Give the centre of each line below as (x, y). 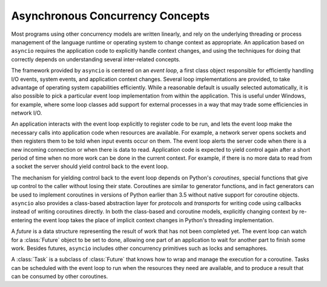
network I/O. (27, 113)
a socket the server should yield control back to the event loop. (90, 166)
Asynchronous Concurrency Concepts (111, 16)
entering (22, 220)
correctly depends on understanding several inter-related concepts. (96, 59)
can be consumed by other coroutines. (60, 277)
